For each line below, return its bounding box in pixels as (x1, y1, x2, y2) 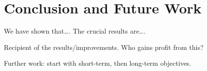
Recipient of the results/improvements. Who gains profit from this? (4, 42, 204, 52)
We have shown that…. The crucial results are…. (4, 26, 146, 36)
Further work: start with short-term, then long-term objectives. (4, 58, 192, 68)
